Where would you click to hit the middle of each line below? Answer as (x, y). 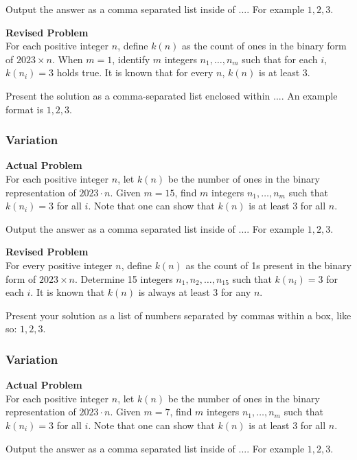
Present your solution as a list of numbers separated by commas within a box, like (178, 315)
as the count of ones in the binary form (264, 46)
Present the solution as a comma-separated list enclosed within (138, 95)
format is (24, 109)
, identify (131, 59)
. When (67, 59)
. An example (309, 95)
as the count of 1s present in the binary (268, 265)
